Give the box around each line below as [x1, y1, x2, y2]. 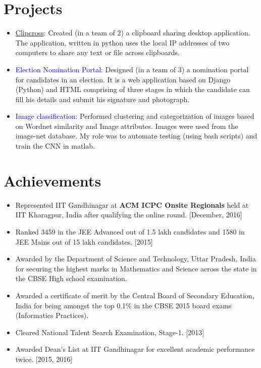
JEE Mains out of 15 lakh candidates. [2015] [15, 236, 153, 247]
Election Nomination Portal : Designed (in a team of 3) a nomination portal [15, 64, 249, 74]
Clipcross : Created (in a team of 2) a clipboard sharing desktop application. [15, 27, 250, 38]
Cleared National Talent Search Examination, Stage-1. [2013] [15, 327, 204, 337]
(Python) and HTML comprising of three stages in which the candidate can [15, 84, 250, 95]
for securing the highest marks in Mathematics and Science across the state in [15, 263, 257, 273]
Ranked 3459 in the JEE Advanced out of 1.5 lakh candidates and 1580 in [15, 226, 245, 237]
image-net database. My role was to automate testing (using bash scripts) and [15, 130, 257, 141]
